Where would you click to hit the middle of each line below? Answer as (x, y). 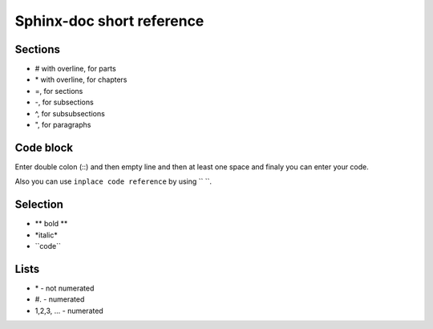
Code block (44, 147)
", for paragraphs (63, 125)
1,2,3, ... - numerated (69, 311)
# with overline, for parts (75, 69)
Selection (39, 205)
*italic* (46, 235)
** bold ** (51, 224)
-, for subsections (64, 102)
